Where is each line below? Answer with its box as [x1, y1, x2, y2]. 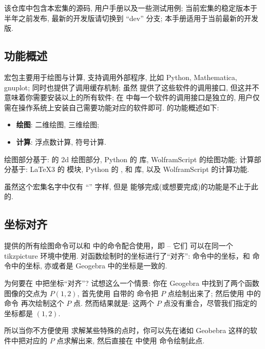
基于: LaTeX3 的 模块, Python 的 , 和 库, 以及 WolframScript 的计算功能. [11, 164, 250, 174]
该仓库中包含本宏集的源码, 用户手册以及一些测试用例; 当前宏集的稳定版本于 [4, 3, 258, 13]
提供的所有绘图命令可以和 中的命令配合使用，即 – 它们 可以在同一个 [4, 240, 233, 251]
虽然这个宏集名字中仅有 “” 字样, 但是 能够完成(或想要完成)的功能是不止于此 [4, 181, 258, 191]
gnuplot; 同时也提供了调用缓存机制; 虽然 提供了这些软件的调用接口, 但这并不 [4, 82, 259, 92]
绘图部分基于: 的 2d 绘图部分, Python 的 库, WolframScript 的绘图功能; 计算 [4, 153, 254, 164]
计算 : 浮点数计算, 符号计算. [16, 136, 106, 147]
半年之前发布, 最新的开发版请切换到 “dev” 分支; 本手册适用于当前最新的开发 [4, 12, 259, 23]
